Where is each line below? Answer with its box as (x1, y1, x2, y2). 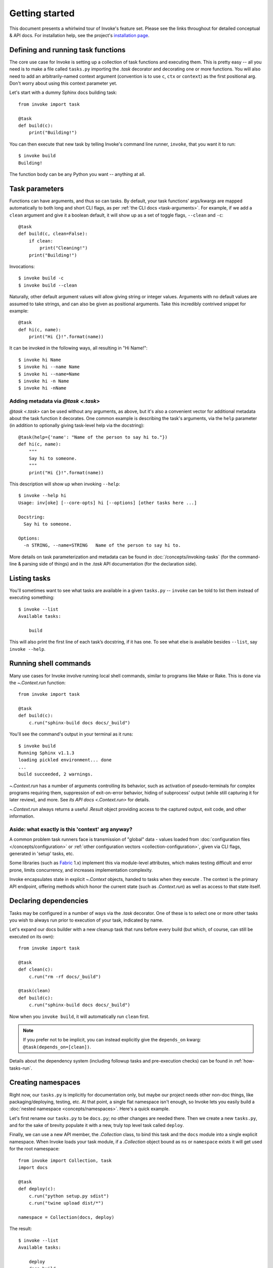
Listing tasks (9, 574, 51, 583)
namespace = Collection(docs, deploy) (18, 1214, 115, 1220)
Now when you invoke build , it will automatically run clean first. (9, 1013, 150, 1019)
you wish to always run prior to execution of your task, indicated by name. (9, 917, 164, 923)
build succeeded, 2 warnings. (18, 771, 94, 777)
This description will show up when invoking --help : (9, 481, 120, 487)
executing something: (9, 594, 55, 601)
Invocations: (9, 263, 35, 269)
